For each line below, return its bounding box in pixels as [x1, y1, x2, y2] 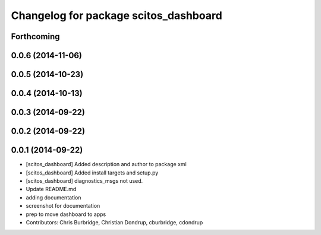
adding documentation [26, 193, 81, 201]
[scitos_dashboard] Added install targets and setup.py [26, 169, 159, 176]
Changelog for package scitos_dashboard [11, 9, 222, 22]
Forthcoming [11, 31, 60, 42]
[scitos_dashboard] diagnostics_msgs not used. [26, 177, 143, 184]
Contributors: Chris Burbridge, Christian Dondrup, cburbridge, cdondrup [26, 218, 203, 226]
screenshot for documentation [26, 202, 100, 209]
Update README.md [26, 186, 77, 193]
